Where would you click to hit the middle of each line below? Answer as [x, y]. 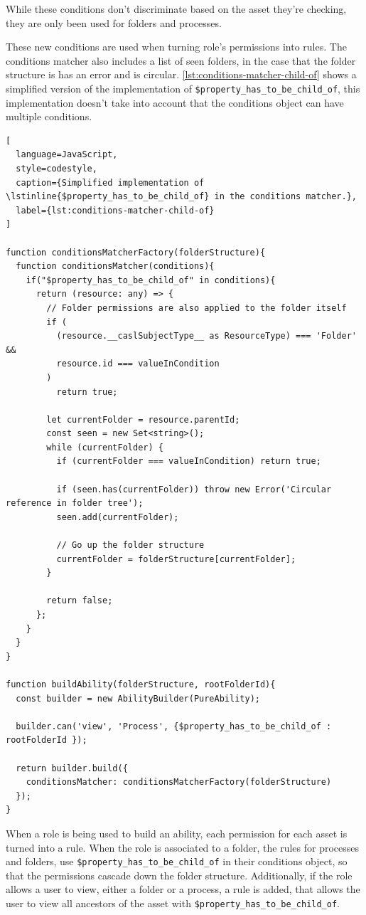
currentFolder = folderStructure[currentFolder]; [176, 559]
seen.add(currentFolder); [118, 517]
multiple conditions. [49, 116]
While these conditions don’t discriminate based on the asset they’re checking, [176, 9]
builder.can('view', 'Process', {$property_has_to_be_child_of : [174, 726]
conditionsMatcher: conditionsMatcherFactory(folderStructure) [179, 782]
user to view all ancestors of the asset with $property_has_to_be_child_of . [173, 903]
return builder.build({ [72, 768]
